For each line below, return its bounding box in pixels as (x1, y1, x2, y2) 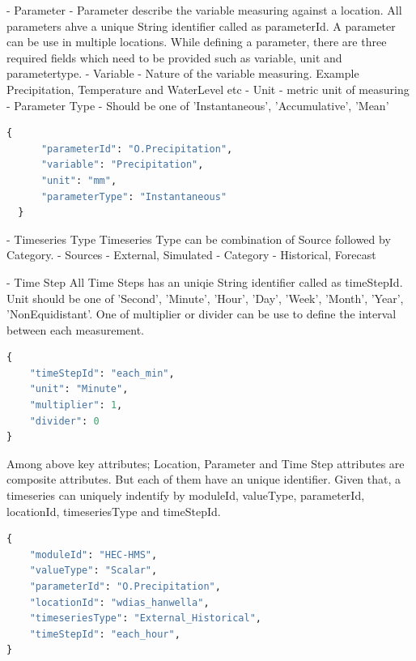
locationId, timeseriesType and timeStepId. (6, 502, 221, 519)
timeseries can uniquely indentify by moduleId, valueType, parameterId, (6, 487, 365, 504)
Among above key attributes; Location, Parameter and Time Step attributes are (6, 454, 405, 471)
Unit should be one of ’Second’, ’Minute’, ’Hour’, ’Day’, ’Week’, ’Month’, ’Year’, (6, 289, 404, 306)
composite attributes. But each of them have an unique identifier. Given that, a (6, 471, 401, 488)
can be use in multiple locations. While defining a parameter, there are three (6, 33, 387, 50)
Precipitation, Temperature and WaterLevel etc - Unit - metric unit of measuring (6, 80, 410, 97)
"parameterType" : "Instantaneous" (40, 190, 227, 203)
